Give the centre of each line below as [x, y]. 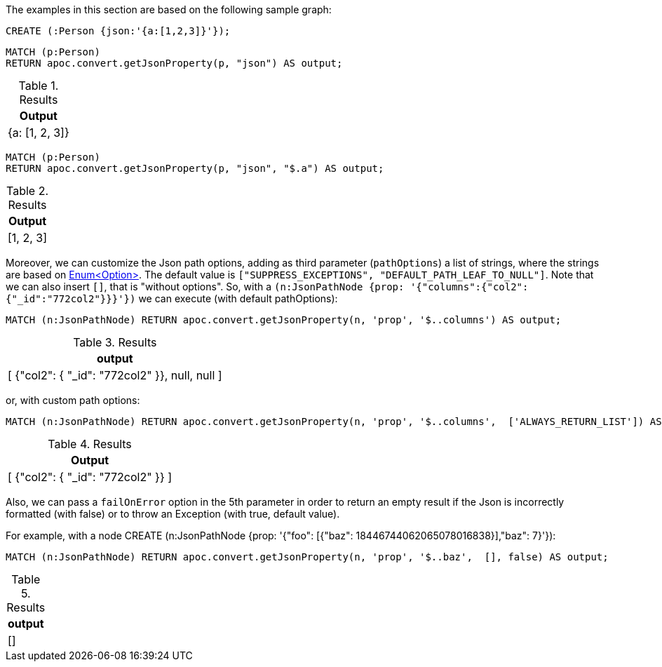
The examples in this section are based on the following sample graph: [169, 9]
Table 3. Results [115, 342]
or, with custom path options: [73, 400]
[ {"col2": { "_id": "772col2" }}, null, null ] [115, 375]
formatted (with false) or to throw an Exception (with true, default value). [173, 514]
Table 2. [28, 191]
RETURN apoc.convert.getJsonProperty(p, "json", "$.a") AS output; [195, 168]
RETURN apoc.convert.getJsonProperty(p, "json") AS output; [174, 63]
